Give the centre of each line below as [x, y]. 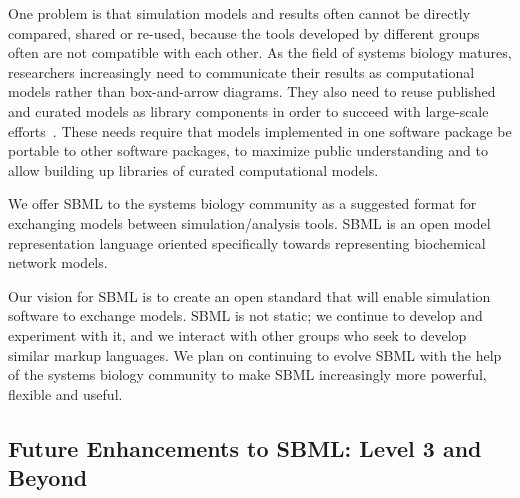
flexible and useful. [65, 393]
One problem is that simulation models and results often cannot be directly [239, 13]
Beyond [48, 477]
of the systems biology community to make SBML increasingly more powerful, [247, 374]
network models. [58, 262]
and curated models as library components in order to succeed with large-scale [248, 110]
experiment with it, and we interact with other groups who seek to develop [237, 334]
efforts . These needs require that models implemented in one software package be [260, 130]
